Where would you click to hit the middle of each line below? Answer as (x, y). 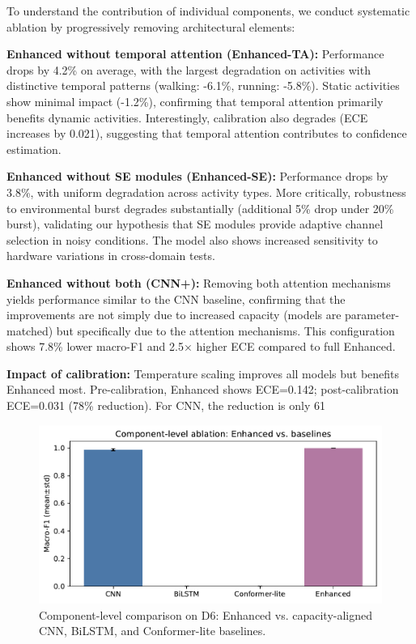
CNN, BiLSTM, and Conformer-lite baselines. (153, 631)
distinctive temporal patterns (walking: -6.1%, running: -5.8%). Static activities (203, 85)
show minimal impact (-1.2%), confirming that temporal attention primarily (195, 101)
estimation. (34, 149)
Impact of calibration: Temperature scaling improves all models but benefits (203, 373)
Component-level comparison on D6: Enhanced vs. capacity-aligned (206, 614)
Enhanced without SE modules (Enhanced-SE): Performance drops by (197, 176)
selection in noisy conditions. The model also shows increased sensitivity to (192, 239)
